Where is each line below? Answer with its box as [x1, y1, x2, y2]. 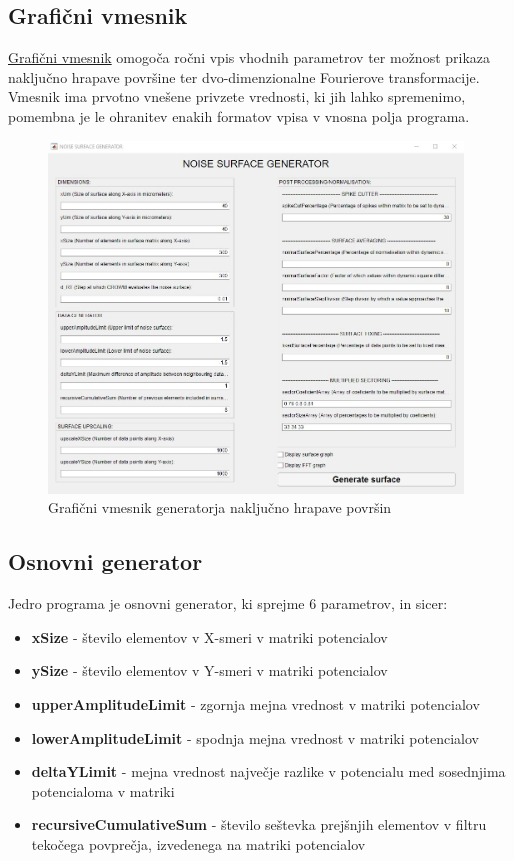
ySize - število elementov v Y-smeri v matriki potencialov [31, 660, 388, 681]
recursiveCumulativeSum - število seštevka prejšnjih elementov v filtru [31, 814, 487, 835]
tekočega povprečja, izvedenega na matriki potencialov [31, 834, 366, 855]
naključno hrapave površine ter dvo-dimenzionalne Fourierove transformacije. [8, 66, 480, 87]
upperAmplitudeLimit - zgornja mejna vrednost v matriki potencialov [31, 694, 480, 715]
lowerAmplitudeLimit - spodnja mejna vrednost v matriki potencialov [31, 727, 479, 748]
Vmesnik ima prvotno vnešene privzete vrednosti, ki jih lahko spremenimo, [8, 86, 466, 107]
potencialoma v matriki [31, 780, 175, 801]
